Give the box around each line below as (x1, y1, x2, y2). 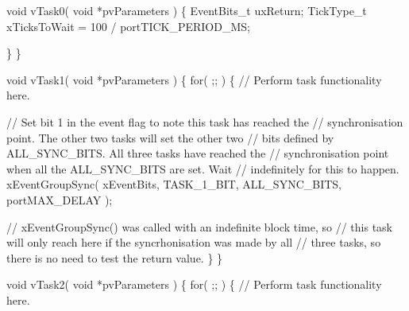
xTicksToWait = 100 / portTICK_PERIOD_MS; (6, 17, 250, 34)
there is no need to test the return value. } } (6, 249, 223, 266)
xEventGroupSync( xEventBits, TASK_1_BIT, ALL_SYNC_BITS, (6, 176, 342, 192)
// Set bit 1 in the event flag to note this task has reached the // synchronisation (6, 113, 403, 130)
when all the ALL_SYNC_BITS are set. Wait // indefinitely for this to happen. (6, 160, 399, 177)
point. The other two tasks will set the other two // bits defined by (6, 129, 334, 146)
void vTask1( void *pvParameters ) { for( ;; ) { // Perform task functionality (6, 71, 382, 87)
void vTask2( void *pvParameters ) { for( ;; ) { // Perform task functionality (6, 276, 382, 293)
